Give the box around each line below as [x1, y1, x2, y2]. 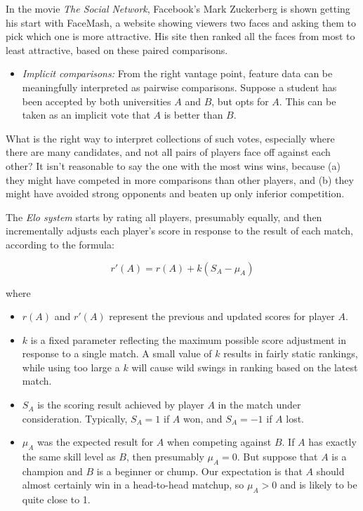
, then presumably [126, 449, 204, 464]
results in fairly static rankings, [223, 346, 358, 361]
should [316, 463, 345, 478]
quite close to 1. [22, 492, 91, 507]
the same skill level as [22, 449, 116, 464]
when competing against [166, 434, 272, 449]
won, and [183, 411, 223, 425]
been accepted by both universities [22, 93, 171, 108]
